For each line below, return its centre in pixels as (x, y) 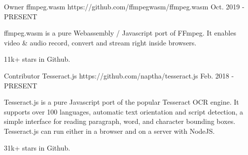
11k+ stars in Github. (37, 59)
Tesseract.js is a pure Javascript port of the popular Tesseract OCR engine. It (122, 102)
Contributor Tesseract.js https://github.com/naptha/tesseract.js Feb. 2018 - (119, 75)
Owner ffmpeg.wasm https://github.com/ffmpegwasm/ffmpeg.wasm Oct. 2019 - (124, 6)
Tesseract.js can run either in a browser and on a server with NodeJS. (109, 131)
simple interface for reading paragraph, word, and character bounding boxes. (120, 121)
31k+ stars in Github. (37, 147)
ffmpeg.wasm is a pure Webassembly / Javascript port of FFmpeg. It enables (120, 33)
